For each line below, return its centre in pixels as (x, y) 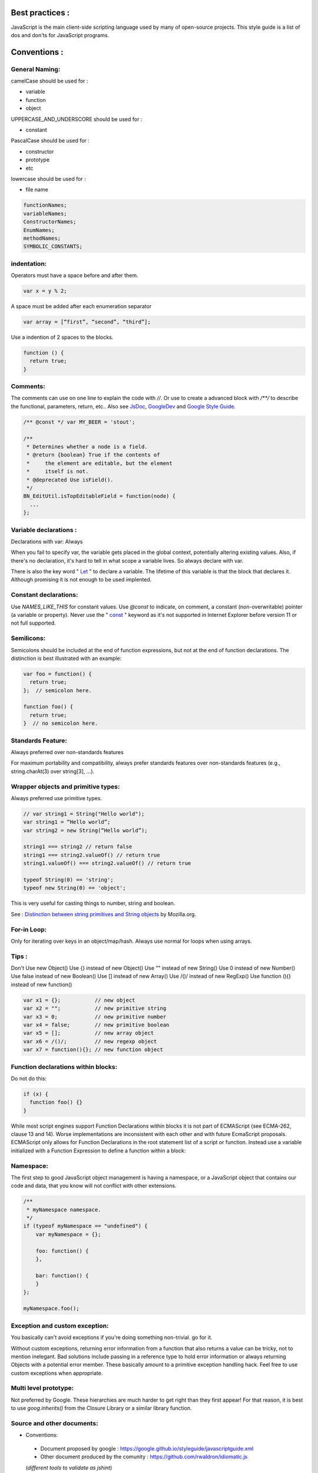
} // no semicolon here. (61, 724)
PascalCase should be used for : (50, 141)
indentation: (29, 263)
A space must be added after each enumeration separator (81, 306)
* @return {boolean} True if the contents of (93, 455)
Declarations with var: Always (47, 541)
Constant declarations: (44, 595)
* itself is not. (58, 472)
